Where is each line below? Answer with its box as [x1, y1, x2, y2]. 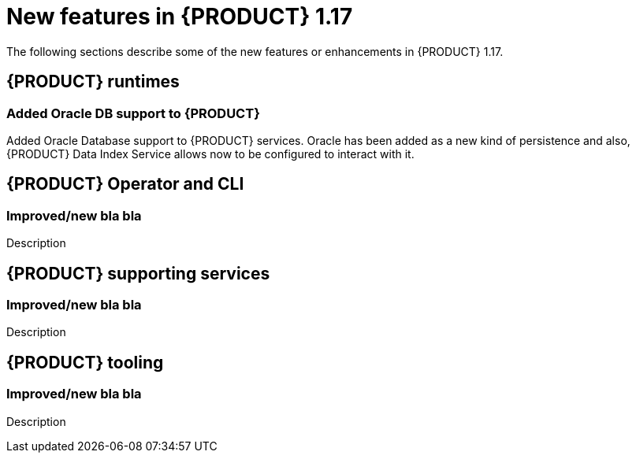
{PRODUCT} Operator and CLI [6, 174, 244, 194]
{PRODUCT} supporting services [6, 263, 270, 283]
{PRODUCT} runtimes [6, 72, 180, 92]
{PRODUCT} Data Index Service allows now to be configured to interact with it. [6, 146, 415, 161]
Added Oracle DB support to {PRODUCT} [6, 105, 260, 121]
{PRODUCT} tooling [6, 352, 164, 372]
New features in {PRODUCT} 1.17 [6, 3, 353, 30]
